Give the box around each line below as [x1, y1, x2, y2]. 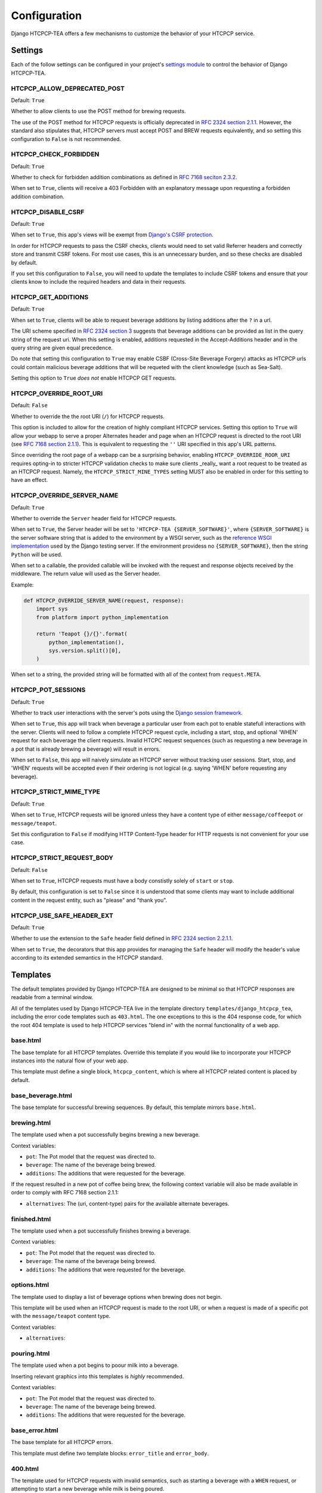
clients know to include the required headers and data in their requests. [11, 278, 187, 285]
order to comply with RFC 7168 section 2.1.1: [11, 1189, 119, 1196]
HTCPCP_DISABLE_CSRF [11, 208, 85, 216]
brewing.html [11, 1119, 51, 1127]
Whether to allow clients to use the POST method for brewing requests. [11, 107, 186, 115]
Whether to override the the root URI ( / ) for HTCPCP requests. [11, 413, 165, 420]
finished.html [11, 1215, 51, 1223]
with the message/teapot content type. [11, 1313, 111, 1320]
